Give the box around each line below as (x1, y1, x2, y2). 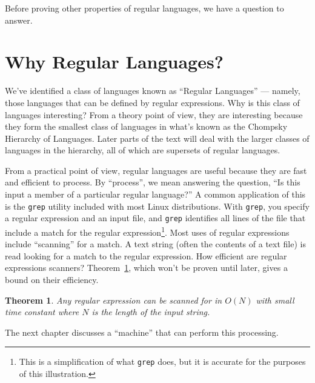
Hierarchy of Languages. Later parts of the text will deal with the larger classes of (5, 132, 310, 144)
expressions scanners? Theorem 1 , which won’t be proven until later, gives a (5, 261, 288, 274)
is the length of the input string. (91, 305, 210, 318)
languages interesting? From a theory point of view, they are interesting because (5, 108, 303, 121)
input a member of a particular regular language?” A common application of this (5, 188, 306, 201)
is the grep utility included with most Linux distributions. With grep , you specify (5, 199, 310, 212)
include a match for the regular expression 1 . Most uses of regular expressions (5, 224, 290, 238)
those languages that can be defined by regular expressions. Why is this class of (5, 96, 300, 108)
